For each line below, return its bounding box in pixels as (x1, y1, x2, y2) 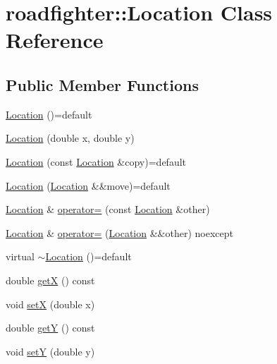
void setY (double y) (6, 344, 95, 358)
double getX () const (6, 272, 95, 287)
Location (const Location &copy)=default (6, 154, 187, 169)
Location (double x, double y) (6, 131, 135, 145)
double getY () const (6, 320, 95, 335)
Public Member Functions (6, 73, 199, 95)
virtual (6, 249, 35, 264)
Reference (6, 25, 104, 54)
